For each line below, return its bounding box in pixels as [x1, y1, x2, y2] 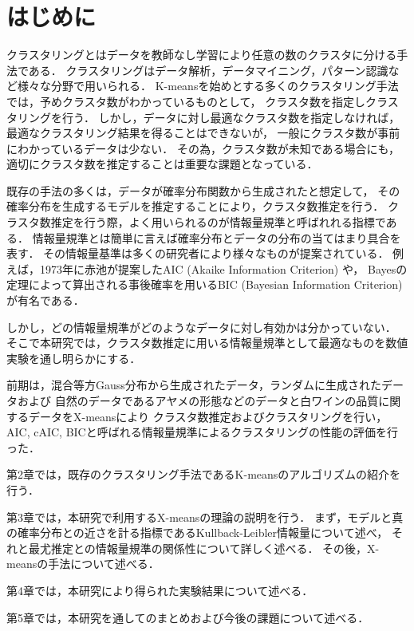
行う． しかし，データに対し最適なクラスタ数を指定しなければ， [61, 108, 400, 125]
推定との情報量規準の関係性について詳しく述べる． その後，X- [50, 539, 380, 556]
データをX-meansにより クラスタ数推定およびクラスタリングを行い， [28, 408, 388, 424]
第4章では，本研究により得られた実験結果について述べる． [6, 582, 313, 598]
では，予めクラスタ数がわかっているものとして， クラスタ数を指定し [6, 93, 366, 109]
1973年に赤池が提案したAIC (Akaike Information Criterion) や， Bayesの [39, 260, 408, 277]
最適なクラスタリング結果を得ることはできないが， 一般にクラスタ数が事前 [6, 124, 400, 141]
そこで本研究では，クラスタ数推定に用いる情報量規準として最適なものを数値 [6, 334, 408, 351]
